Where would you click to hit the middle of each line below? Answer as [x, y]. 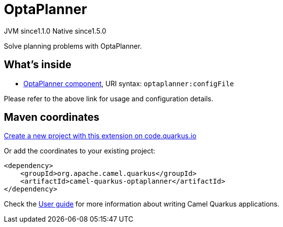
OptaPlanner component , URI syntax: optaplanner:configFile [129, 83]
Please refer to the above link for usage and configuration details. [109, 98]
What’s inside [38, 65]
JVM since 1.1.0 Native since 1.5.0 [55, 31]
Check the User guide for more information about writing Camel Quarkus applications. [142, 204]
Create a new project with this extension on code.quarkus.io [100, 136]
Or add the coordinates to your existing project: [80, 151]
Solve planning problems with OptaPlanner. [73, 46]
